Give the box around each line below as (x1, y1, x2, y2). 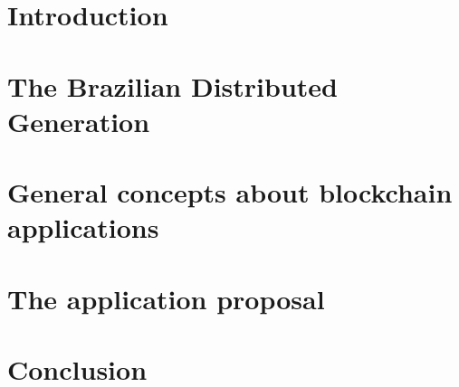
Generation (7, 102, 150, 139)
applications (7, 209, 159, 246)
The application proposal (7, 279, 325, 316)
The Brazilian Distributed (7, 67, 338, 104)
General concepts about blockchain (7, 174, 453, 211)
